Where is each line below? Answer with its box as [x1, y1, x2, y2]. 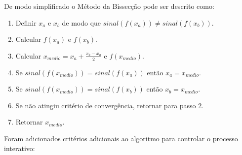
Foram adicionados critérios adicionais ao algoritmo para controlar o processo [4, 133, 238, 143]
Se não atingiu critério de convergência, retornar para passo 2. [15, 100, 204, 110]
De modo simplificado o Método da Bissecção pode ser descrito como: [4, 1, 214, 11]
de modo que [62, 17, 101, 28]
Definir [15, 17, 37, 28]
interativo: [4, 143, 35, 153]
